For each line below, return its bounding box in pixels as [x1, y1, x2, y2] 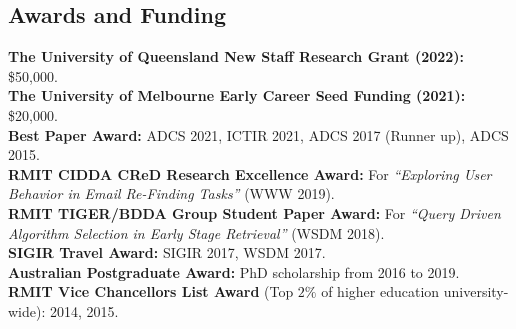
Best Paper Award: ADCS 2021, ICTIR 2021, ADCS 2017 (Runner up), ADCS [8, 124, 509, 145]
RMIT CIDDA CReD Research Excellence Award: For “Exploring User [8, 163, 492, 184]
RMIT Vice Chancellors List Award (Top [8, 281, 294, 302]
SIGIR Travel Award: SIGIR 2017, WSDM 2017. [8, 242, 326, 263]
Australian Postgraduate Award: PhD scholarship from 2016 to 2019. [8, 261, 460, 282]
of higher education [321, 281, 440, 302]
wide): [8, 300, 46, 321]
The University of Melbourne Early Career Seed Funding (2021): [8, 85, 466, 106]
